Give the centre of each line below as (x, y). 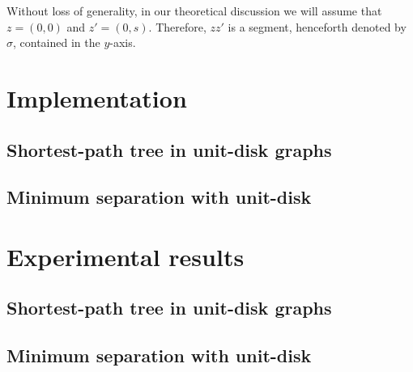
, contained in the (57, 42)
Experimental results (126, 256)
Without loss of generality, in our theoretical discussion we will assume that (194, 11)
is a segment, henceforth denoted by (317, 26)
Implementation (97, 97)
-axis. (123, 42)
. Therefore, (177, 26)
